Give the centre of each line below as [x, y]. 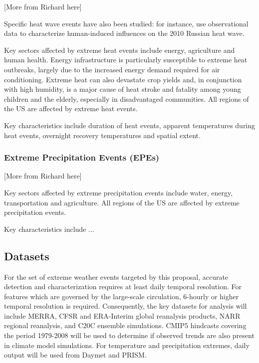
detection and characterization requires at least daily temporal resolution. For [123, 286]
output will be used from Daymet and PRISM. [75, 355]
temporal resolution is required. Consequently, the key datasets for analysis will [126, 306]
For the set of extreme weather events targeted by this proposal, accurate [116, 276]
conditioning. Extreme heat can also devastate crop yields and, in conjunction [123, 79]
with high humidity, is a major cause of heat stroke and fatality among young [123, 89]
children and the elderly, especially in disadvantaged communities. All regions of [127, 98]
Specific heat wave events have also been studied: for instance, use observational [126, 23]
